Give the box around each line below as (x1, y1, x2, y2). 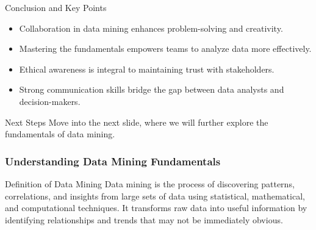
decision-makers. (19, 95, 81, 107)
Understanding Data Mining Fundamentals (5, 153, 221, 168)
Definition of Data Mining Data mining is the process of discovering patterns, (5, 177, 295, 190)
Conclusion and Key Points (5, 1, 107, 13)
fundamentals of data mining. (5, 128, 115, 140)
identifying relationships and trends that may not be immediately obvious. (5, 213, 283, 226)
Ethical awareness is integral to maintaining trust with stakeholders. (19, 62, 275, 75)
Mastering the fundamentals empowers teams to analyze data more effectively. (19, 42, 312, 55)
